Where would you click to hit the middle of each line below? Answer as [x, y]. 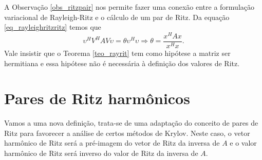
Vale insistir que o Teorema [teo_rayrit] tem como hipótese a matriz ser [117, 53]
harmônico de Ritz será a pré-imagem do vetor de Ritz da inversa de [112, 143]
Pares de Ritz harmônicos [97, 98]
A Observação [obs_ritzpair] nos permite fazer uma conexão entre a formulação [129, 7]
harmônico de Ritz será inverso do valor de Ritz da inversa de [101, 153]
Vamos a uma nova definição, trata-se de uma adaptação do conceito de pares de [131, 123]
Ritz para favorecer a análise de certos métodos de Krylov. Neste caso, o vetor [127, 133]
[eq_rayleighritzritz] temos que [53, 27]
